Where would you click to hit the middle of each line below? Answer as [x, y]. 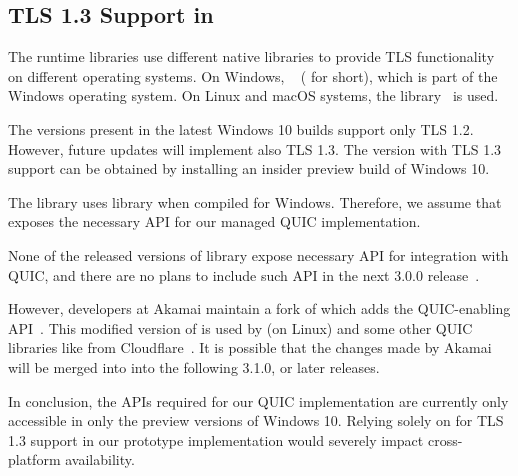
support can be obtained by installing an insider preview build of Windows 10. [249, 168]
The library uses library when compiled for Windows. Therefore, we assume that [255, 201]
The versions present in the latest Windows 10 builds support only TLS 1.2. [241, 128]
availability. [100, 459]
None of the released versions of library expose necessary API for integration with [258, 254]
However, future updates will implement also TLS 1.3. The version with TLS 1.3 [255, 148]
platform [34, 459]
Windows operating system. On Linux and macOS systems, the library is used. [253, 95]
